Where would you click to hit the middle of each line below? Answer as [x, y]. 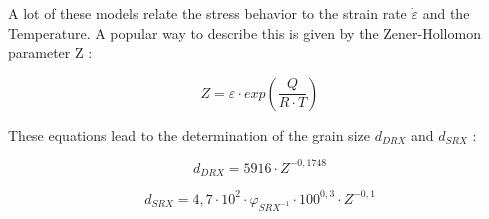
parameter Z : [50, 52]
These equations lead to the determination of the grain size [189, 134]
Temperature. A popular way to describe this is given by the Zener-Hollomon [244, 32]
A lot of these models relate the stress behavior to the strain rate [207, 13]
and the [446, 13]
